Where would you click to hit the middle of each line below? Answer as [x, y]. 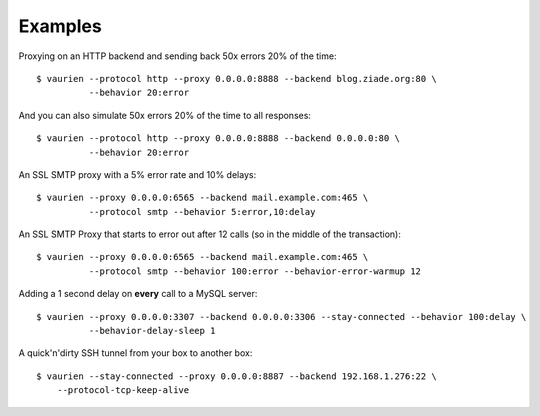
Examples [60, 26]
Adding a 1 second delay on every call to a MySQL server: [138, 294]
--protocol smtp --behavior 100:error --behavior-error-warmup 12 [255, 271]
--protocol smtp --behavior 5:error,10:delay [202, 211]
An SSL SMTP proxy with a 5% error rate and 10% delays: [137, 174]
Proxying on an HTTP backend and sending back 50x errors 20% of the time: [177, 56]
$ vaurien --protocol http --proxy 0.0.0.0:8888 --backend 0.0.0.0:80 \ [218, 138]
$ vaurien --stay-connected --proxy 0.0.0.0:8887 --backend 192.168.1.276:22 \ [236, 376]
